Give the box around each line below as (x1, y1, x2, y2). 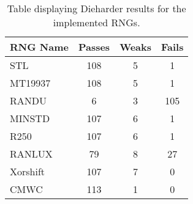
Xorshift (10, 164, 45, 178)
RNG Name (10, 40, 69, 54)
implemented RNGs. (53, 15, 140, 29)
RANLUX (10, 147, 53, 161)
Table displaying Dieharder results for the (7, 1, 186, 15)
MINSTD (10, 111, 50, 125)
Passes (78, 40, 110, 54)
